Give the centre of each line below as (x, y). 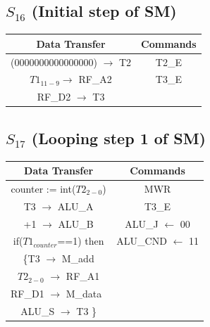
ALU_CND (142, 241)
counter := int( (43, 188)
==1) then (81, 241)
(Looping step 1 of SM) (118, 137)
